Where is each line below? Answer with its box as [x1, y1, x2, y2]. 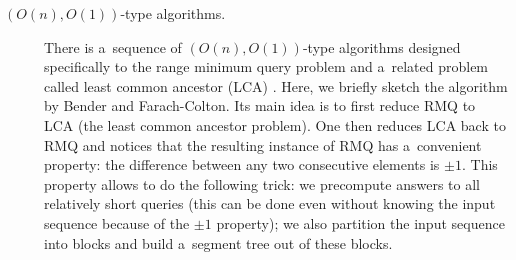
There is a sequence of [44, 36, 182, 57]
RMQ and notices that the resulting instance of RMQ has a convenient [44, 134, 482, 155]
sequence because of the [44, 212, 190, 233]
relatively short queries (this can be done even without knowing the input [44, 193, 496, 214]
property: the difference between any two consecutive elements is [44, 154, 440, 175]
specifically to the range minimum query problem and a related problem [44, 56, 489, 77]
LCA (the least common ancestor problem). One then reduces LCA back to [44, 114, 506, 135]
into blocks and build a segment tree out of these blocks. [44, 232, 393, 253]
